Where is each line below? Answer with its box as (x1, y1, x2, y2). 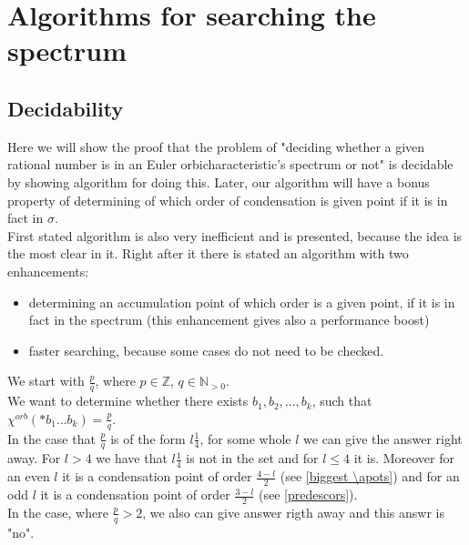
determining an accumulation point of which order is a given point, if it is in (28, 292, 455, 311)
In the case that (7, 429, 96, 448)
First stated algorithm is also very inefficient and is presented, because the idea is (7, 226, 463, 245)
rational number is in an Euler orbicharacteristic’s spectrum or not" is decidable (7, 155, 454, 174)
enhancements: (7, 261, 89, 280)
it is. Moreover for (353, 449, 455, 468)
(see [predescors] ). (259, 485, 358, 504)
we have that (96, 449, 168, 468)
